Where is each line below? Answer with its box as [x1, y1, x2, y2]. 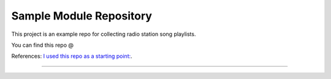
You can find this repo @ [11, 41, 74, 49]
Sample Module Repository [11, 9, 153, 22]
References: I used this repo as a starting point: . [11, 52, 133, 60]
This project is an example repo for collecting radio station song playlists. [11, 30, 196, 38]
